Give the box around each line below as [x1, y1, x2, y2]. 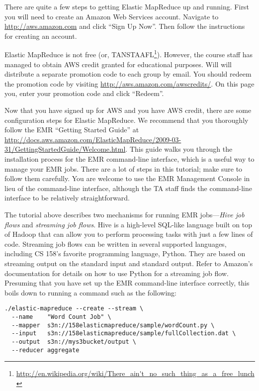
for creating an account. [4, 30, 77, 41]
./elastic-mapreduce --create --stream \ [4, 305, 144, 312]
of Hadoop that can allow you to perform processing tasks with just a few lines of [4, 229, 253, 239]
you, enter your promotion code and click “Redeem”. [4, 88, 164, 98]
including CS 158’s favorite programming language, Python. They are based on [4, 248, 246, 259]
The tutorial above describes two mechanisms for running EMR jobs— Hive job [4, 209, 245, 219]
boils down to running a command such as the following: [4, 287, 177, 297]
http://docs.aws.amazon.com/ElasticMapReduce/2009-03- [4, 134, 181, 144]
